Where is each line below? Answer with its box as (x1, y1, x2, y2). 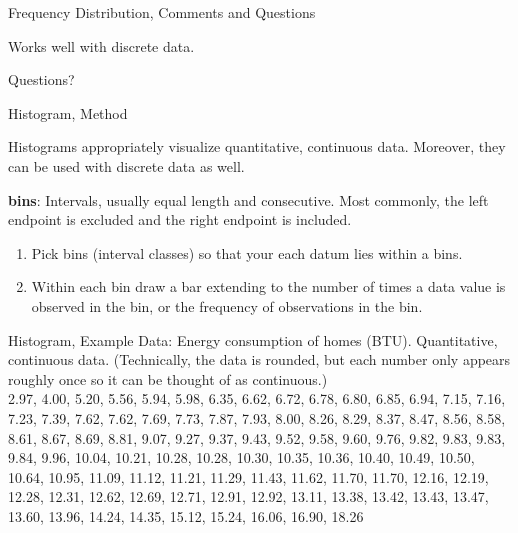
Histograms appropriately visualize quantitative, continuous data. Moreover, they (8, 136, 506, 157)
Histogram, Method (8, 102, 128, 123)
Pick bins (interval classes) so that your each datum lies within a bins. (31, 242, 463, 263)
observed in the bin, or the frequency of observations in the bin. (31, 295, 423, 316)
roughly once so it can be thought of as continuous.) (8, 368, 328, 389)
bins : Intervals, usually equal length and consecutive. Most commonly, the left (8, 189, 489, 210)
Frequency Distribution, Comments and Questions (8, 2, 316, 22)
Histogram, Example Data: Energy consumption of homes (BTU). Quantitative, (8, 329, 498, 350)
